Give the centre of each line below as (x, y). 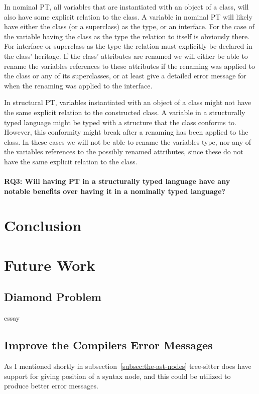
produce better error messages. (51, 386)
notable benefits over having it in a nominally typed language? (115, 191)
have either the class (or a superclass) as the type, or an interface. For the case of (129, 26)
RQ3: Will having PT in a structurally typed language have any (117, 181)
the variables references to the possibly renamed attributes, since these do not (124, 152)
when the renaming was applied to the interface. (78, 85)
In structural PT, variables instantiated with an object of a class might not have (128, 102)
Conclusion (43, 225)
